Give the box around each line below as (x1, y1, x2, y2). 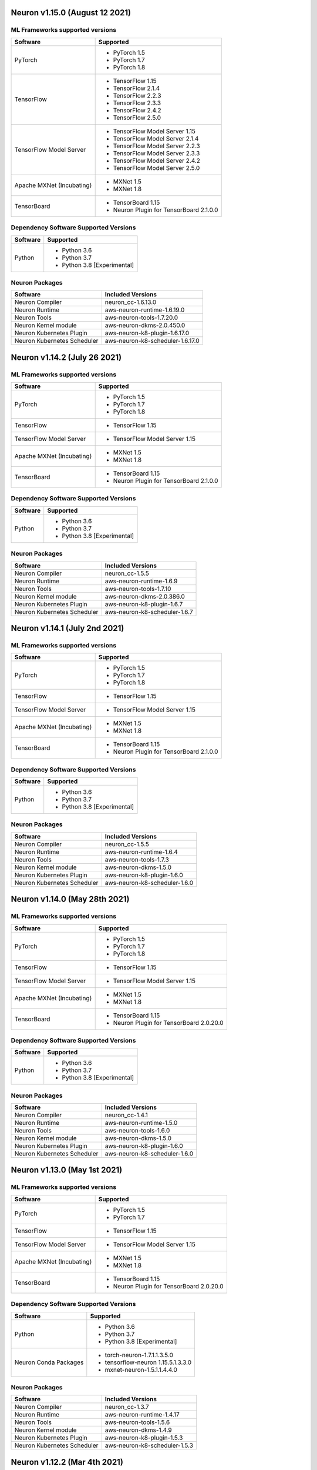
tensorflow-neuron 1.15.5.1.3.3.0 (104, 1358, 192, 1367)
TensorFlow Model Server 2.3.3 (113, 149, 200, 157)
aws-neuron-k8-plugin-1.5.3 (104, 1434, 183, 1442)
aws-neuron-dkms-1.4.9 (104, 1426, 173, 1434)
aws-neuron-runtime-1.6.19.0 (104, 306, 185, 314)
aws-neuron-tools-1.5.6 (104, 1418, 170, 1426)
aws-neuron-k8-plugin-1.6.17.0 (104, 329, 190, 338)
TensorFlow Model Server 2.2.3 (113, 142, 200, 150)
